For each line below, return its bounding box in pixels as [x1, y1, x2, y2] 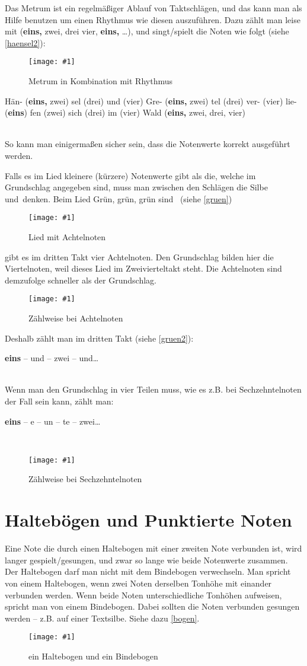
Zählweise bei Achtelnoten [28, 312, 123, 324]
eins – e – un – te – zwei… [5, 415, 101, 427]
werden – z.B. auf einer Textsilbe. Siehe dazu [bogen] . [5, 611, 200, 624]
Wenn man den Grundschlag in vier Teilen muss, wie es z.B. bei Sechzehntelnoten [5, 383, 302, 396]
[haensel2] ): [5, 36, 46, 49]
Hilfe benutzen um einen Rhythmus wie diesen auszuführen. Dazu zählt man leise [5, 13, 300, 26]
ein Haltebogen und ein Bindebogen [28, 650, 158, 662]
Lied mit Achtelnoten [28, 231, 106, 243]
